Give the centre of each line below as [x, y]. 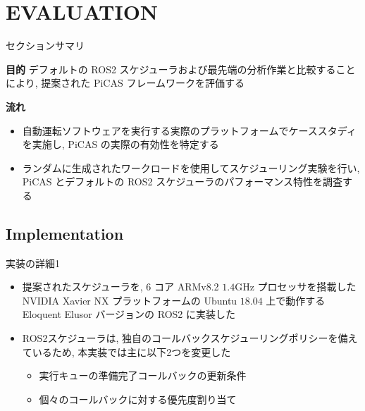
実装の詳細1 [33, 263]
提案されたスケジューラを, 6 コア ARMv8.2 [120, 287]
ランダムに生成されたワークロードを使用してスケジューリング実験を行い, [191, 167]
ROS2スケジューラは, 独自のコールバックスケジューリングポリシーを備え [190, 338]
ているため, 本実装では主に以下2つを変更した [126, 351]
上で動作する [296, 300]
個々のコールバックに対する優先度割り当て [138, 399]
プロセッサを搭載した [307, 287]
